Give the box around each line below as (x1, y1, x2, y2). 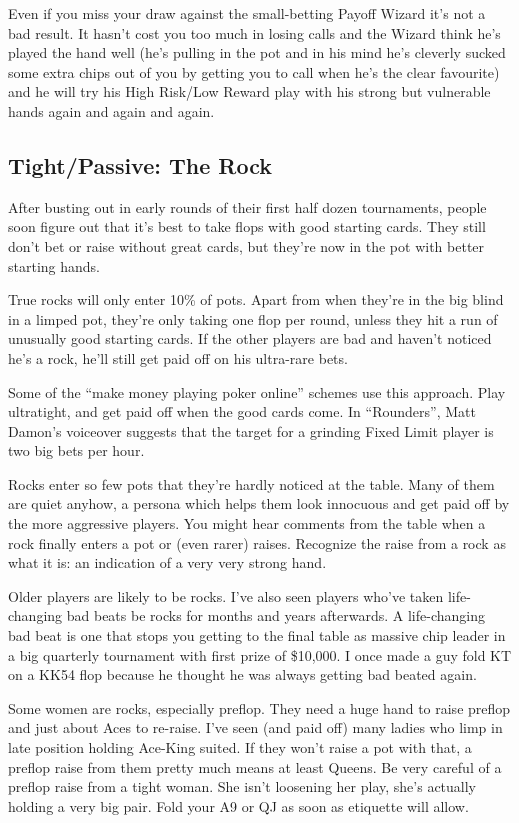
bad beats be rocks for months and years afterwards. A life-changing (66, 605, 485, 626)
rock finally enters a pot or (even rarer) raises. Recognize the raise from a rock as (8, 532, 506, 553)
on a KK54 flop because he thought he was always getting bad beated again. (8, 664, 477, 685)
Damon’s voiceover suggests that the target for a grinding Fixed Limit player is (8, 420, 494, 441)
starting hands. (8, 255, 100, 276)
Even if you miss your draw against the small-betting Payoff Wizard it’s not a (8, 3, 486, 23)
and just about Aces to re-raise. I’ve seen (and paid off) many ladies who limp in (8, 717, 503, 738)
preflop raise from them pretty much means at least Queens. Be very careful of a (8, 756, 502, 777)
